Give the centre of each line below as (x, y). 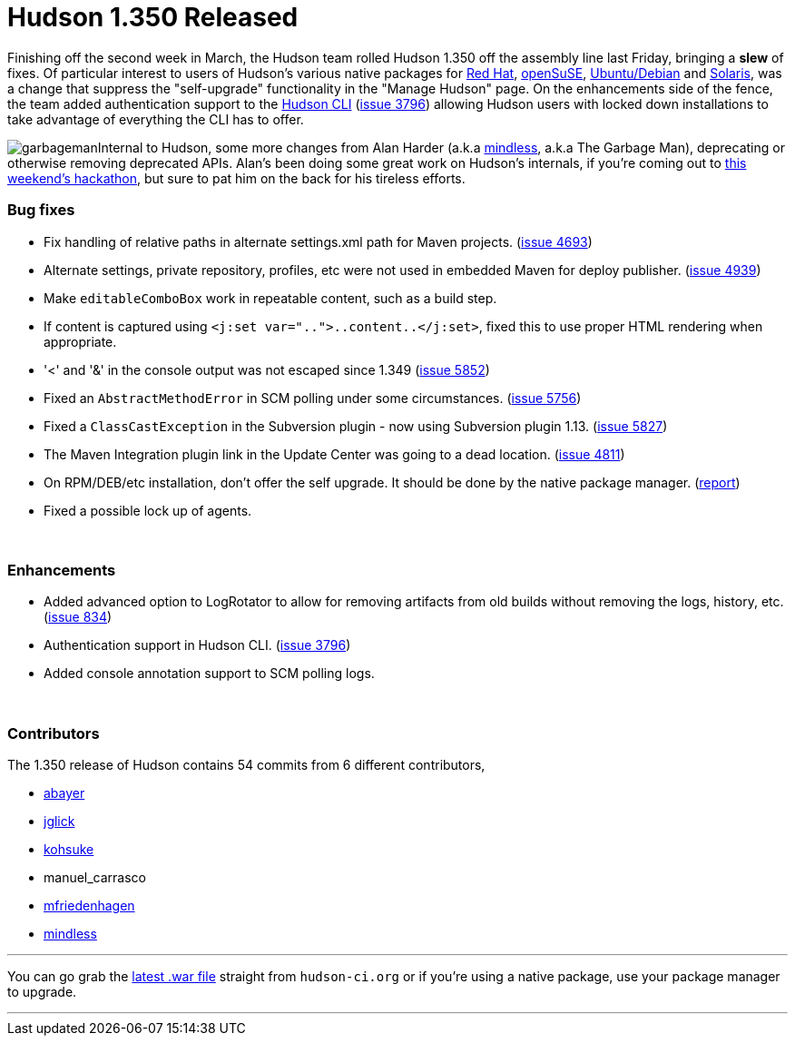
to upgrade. (42, 992)
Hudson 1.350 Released (153, 17)
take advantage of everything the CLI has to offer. (156, 119)
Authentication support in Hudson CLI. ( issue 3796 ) (197, 645)
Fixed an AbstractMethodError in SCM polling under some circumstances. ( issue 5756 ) (313, 398)
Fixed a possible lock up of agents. (148, 510)
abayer (64, 793)
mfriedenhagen (89, 905)
